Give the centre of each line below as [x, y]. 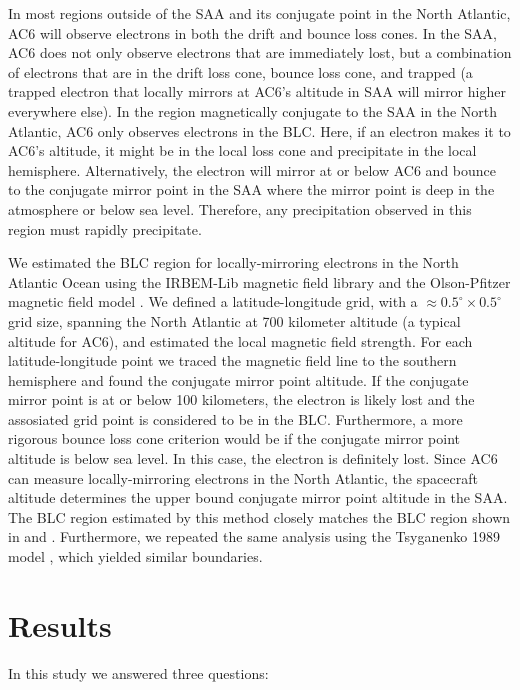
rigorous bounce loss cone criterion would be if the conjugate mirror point [234, 438]
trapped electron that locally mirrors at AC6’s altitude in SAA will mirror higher [257, 91]
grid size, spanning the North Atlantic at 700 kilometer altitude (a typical [234, 320]
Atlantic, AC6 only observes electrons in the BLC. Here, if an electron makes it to [259, 130]
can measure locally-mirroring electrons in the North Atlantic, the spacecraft [243, 477]
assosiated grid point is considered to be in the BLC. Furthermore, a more [235, 418]
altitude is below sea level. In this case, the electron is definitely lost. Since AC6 [253, 458]
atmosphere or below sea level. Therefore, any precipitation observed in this [240, 208]
